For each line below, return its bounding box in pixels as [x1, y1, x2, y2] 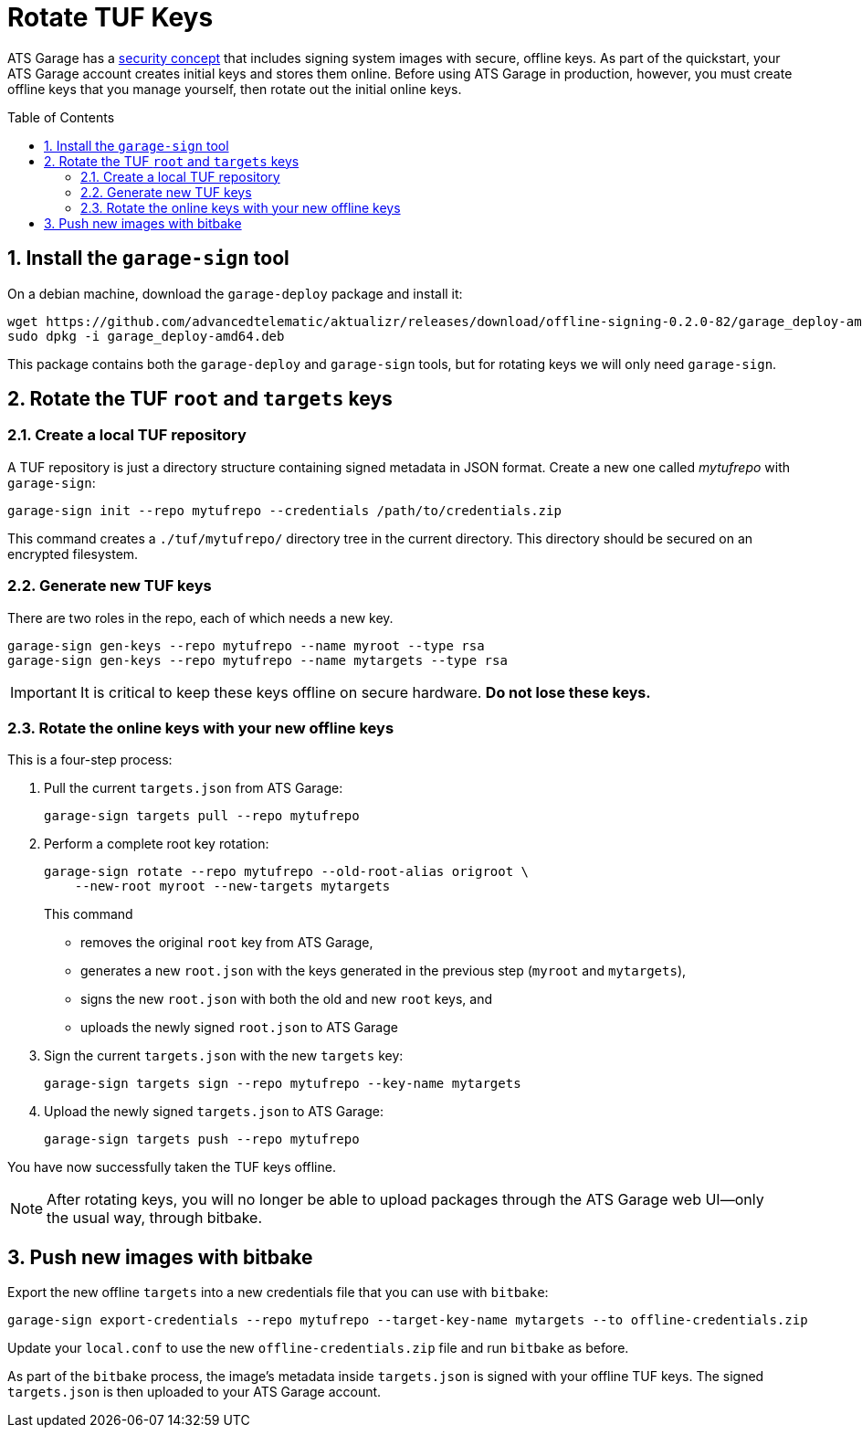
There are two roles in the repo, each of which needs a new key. [7, 609, 394, 626]
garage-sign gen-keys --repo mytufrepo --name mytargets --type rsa [7, 652, 508, 668]
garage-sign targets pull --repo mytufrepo [44, 808, 360, 824]
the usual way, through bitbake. [47, 1208, 263, 1228]
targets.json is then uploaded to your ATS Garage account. [7, 1384, 382, 1400]
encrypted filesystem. [7, 545, 139, 562]
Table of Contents [7, 109, 115, 125]
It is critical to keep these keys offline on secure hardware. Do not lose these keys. [79, 682, 651, 702]
